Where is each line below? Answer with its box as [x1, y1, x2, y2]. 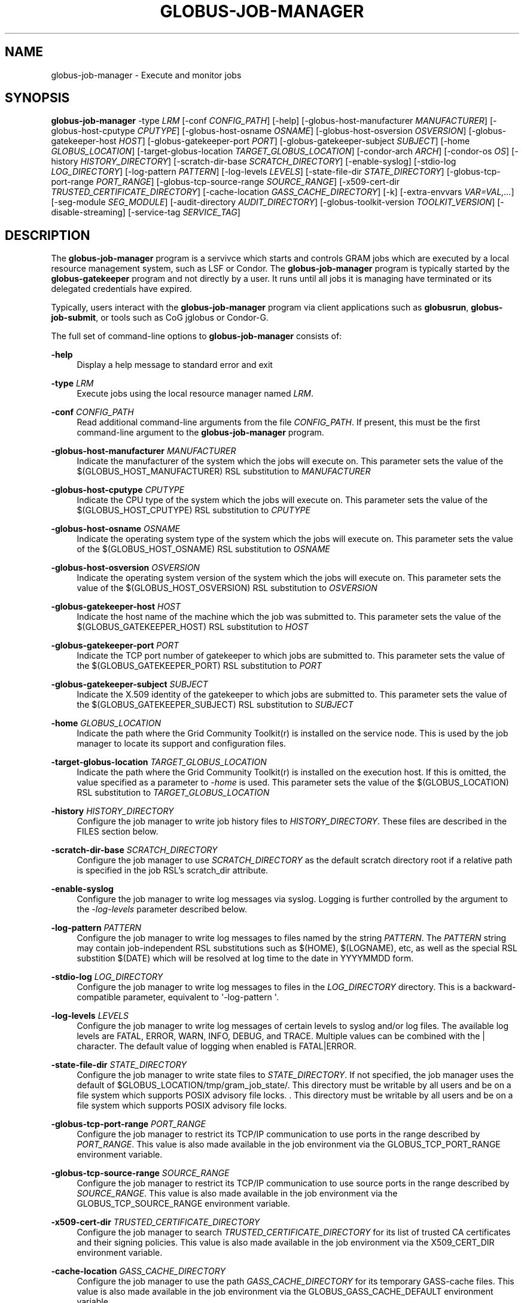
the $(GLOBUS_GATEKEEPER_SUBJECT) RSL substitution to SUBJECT [77, 699, 354, 710]
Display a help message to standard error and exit [77, 360, 273, 370]
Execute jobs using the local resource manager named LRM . [77, 388, 314, 399]
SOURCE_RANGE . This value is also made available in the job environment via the [77, 1188, 398, 1199]
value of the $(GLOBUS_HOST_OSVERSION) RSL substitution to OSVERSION [77, 583, 377, 593]
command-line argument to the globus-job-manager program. [77, 427, 324, 438]
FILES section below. [77, 826, 159, 837]
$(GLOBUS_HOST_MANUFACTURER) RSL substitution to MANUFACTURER [77, 466, 371, 477]
